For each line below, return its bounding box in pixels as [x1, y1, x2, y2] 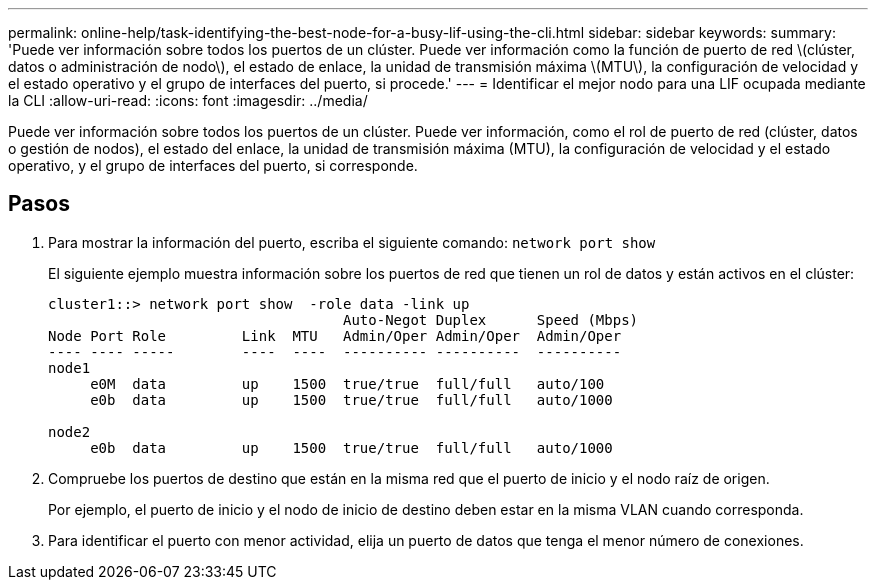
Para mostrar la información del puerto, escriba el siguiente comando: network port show [48, 233, 656, 251]
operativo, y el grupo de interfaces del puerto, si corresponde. [8, 157, 418, 174]
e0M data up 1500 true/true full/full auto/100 [90, 375, 605, 392]
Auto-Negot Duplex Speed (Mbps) [343, 311, 639, 328]
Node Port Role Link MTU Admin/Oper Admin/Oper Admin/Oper [48, 327, 622, 344]
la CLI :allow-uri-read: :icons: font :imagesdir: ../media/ [8, 92, 368, 109]
